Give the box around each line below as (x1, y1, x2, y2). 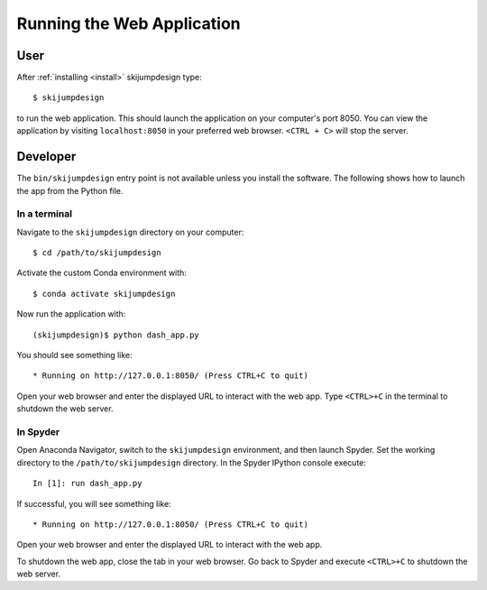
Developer (16, 149, 77, 164)
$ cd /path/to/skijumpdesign (32, 248, 161, 258)
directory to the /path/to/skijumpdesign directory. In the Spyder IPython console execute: (16, 456, 367, 468)
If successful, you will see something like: (16, 498, 171, 509)
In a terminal (16, 207, 72, 220)
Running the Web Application (16, 14, 241, 33)
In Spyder (16, 425, 60, 438)
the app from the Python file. (16, 185, 124, 196)
